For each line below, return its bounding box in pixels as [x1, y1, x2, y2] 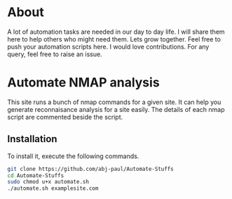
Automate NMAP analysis [7, 75, 160, 91]
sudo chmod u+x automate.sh [7, 179, 90, 186]
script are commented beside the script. [7, 113, 123, 121]
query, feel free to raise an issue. [7, 50, 103, 58]
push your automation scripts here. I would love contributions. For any [7, 42, 210, 51]
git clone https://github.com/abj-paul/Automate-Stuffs [7, 165, 174, 172]
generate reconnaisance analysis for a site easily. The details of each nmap [7, 105, 226, 113]
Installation [7, 133, 57, 145]
